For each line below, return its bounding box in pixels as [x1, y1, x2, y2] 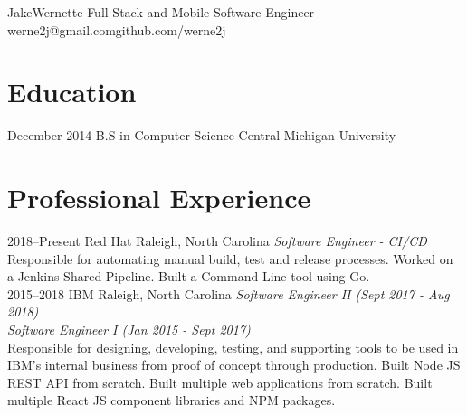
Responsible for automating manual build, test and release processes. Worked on [7, 249, 453, 268]
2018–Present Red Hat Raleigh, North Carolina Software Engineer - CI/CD [7, 231, 427, 250]
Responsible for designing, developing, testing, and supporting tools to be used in [7, 337, 459, 356]
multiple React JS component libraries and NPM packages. [7, 391, 336, 410]
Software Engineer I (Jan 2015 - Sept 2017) [7, 320, 251, 338]
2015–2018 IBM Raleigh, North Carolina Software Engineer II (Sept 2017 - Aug [7, 284, 450, 303]
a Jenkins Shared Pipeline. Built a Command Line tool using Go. [7, 267, 370, 286]
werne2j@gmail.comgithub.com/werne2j [7, 20, 226, 39]
